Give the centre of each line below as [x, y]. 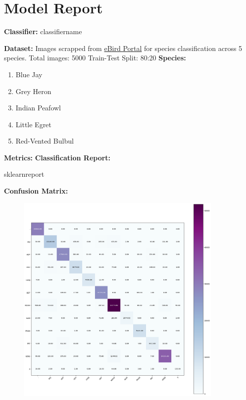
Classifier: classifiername [43, 31]
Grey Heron [33, 91]
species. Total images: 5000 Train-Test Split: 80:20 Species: [95, 58]
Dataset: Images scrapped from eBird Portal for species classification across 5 [123, 48]
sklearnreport [24, 174]
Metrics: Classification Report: [57, 157]
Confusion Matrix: [36, 191]
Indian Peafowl [38, 108]
